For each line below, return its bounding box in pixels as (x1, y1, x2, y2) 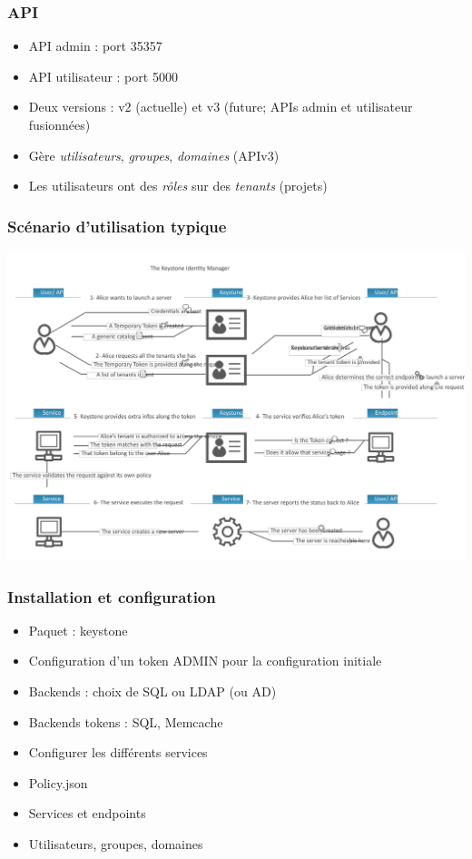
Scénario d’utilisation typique (7, 214, 227, 237)
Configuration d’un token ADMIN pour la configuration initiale (28, 651, 382, 670)
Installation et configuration (7, 585, 216, 607)
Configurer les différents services (28, 743, 208, 762)
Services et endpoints (28, 804, 146, 823)
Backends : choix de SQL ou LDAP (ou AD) (28, 682, 277, 701)
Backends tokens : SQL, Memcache (28, 712, 223, 731)
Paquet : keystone (28, 620, 128, 639)
